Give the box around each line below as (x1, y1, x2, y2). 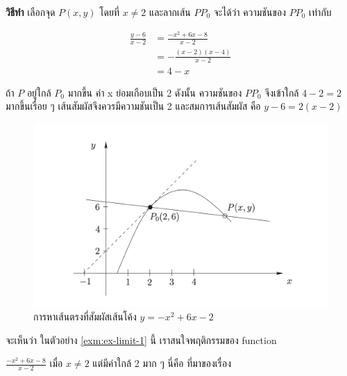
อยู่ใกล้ (26, 85, 51, 99)
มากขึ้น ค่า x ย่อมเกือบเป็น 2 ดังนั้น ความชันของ (67, 85, 242, 99)
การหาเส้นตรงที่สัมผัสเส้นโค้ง (33, 309, 137, 324)
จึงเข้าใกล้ (264, 85, 299, 99)
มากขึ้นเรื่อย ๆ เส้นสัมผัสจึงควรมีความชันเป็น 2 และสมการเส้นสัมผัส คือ (6, 99, 261, 113)
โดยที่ (99, 5, 120, 19)
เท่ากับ (309, 5, 332, 19)
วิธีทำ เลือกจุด (6, 5, 56, 19)
